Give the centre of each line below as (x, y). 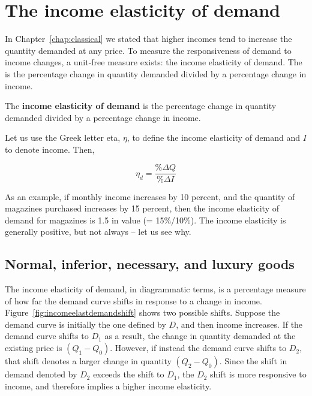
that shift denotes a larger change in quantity (88, 361)
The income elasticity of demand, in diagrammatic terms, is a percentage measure (155, 289)
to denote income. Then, (50, 149)
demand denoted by (41, 374)
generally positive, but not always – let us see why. (98, 232)
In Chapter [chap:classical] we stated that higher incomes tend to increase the (148, 39)
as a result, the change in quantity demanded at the (200, 336)
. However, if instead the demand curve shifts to (198, 348)
